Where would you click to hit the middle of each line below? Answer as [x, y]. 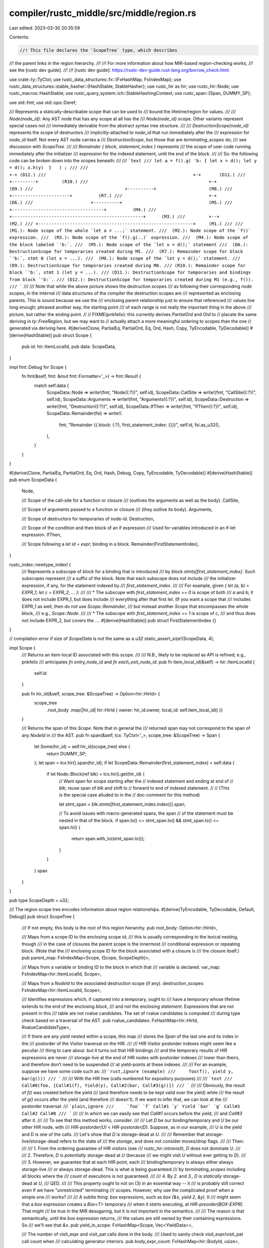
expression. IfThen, [42, 535]
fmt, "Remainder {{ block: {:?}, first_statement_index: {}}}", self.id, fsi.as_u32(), [139, 425]
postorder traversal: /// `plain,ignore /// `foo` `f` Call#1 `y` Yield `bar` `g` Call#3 [131, 1106]
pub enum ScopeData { [33, 480]
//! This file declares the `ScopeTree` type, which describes [99, 50]
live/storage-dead [40, 1141]
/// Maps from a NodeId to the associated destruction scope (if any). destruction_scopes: [113, 983]
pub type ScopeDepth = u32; [39, 900]
